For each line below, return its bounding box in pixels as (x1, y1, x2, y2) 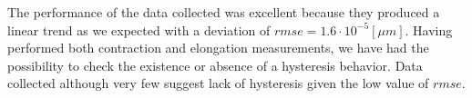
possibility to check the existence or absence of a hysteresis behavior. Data (7, 55, 423, 74)
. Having (405, 20, 453, 39)
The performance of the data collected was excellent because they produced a (7, 3, 440, 21)
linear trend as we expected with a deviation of (7, 20, 271, 39)
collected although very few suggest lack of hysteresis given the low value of (7, 73, 429, 93)
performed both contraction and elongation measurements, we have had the (7, 38, 429, 57)
